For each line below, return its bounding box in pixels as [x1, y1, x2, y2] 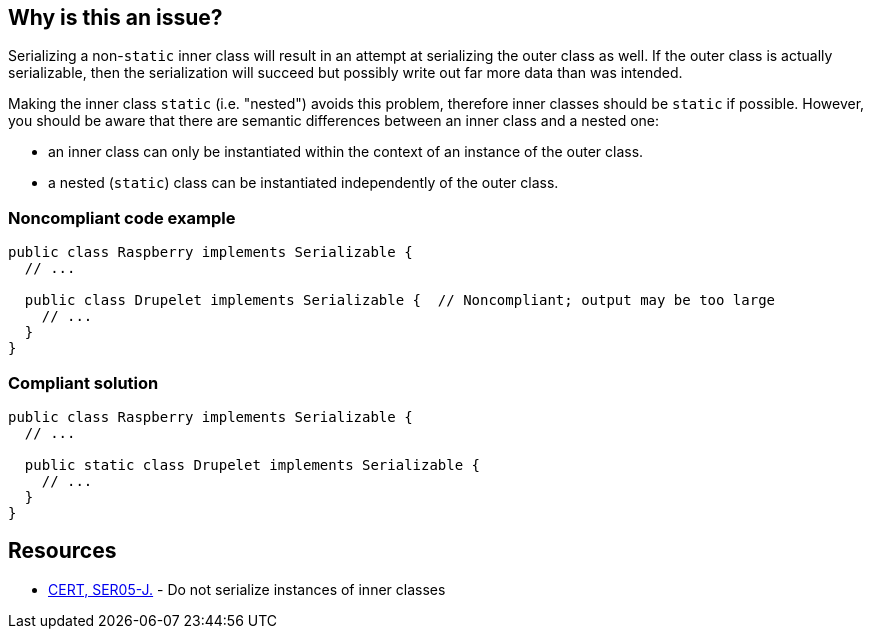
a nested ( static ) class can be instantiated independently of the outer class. [48, 174, 559, 192]
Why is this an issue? [8, 5, 223, 30]
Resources [8, 538, 117, 564]
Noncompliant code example [8, 207, 236, 228]
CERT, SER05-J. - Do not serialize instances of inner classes [48, 580, 446, 598]
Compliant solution [8, 372, 159, 393]
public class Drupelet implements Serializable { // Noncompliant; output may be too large [24, 292, 776, 309]
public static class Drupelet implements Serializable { [24, 456, 481, 473]
